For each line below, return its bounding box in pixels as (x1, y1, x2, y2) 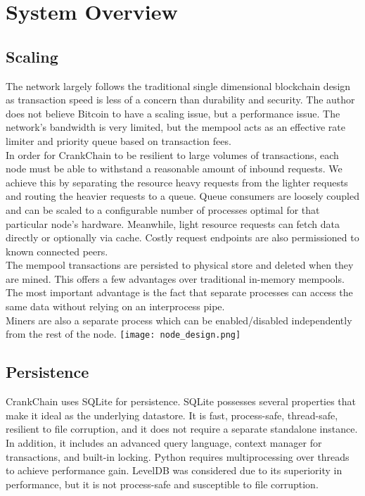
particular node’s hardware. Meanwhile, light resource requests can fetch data (6, 216, 340, 231)
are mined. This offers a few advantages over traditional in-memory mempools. (6, 271, 345, 286)
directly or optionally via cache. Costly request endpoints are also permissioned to (6, 230, 359, 245)
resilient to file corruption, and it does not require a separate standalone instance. (6, 421, 358, 436)
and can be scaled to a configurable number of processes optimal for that (6, 202, 320, 217)
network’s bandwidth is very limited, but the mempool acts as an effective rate (6, 120, 345, 134)
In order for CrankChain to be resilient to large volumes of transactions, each (6, 147, 339, 162)
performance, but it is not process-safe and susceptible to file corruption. (6, 476, 319, 491)
